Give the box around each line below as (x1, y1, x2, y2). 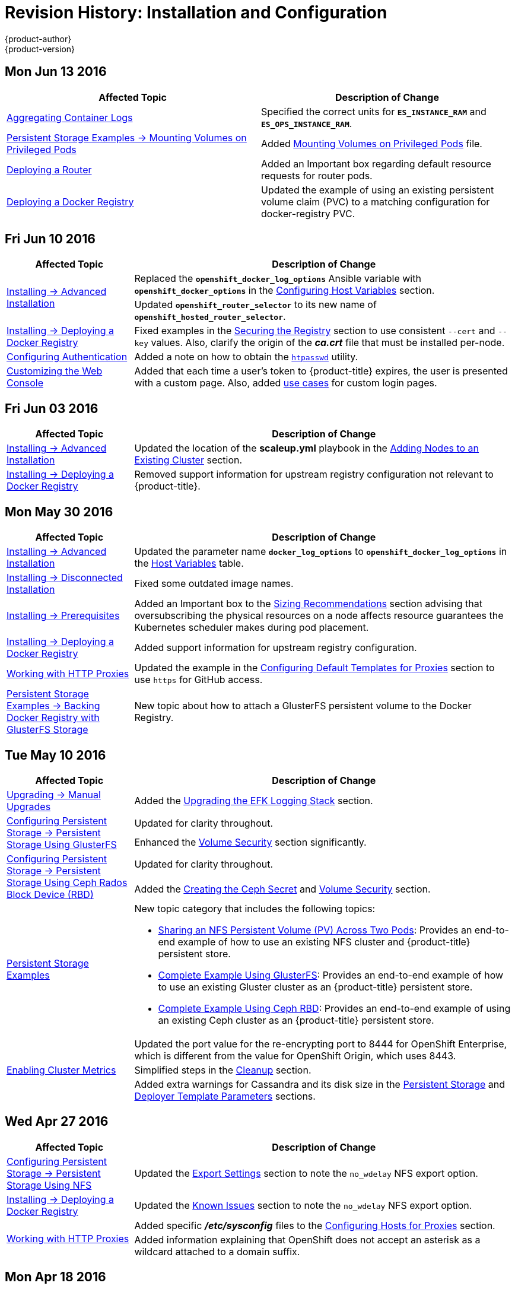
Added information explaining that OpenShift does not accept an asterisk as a (134, 1233, 481, 1246)
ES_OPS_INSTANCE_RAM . (261, 117, 352, 129)
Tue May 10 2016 (5, 747, 106, 763)
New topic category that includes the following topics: (134, 902, 376, 915)
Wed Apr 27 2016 (5, 1114, 109, 1129)
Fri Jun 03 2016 (5, 401, 98, 416)
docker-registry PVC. (261, 207, 355, 220)
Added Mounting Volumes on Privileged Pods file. (261, 137, 482, 150)
